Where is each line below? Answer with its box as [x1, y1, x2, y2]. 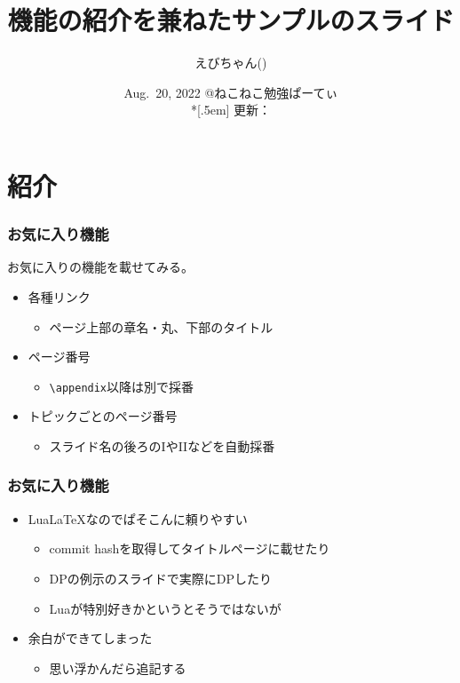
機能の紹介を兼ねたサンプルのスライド [7, 2, 455, 38]
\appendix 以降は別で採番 [49, 377, 194, 395]
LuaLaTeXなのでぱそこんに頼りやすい [28, 509, 248, 528]
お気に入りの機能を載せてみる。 [7, 258, 194, 276]
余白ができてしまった [28, 629, 153, 647]
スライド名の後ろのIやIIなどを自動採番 [49, 436, 275, 455]
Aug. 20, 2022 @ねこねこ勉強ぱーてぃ [123, 83, 338, 101]
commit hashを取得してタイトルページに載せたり [49, 539, 330, 558]
